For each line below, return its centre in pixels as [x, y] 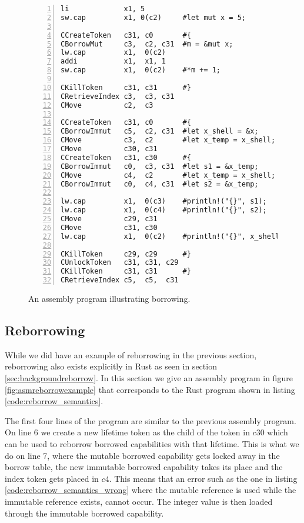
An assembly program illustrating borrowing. [109, 298]
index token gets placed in [52, 478]
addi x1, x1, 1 [113, 61]
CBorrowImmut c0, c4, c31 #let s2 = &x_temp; [160, 184]
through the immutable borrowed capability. [84, 513]
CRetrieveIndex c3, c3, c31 [118, 96]
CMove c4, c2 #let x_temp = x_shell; [168, 175]
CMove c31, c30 [109, 227]
